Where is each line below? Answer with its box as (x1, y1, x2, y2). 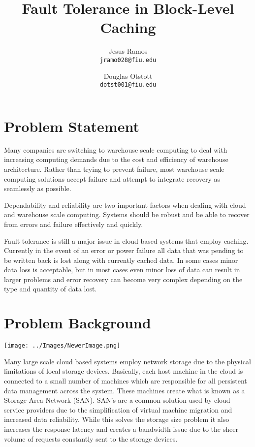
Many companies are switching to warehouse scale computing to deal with (4, 144, 227, 155)
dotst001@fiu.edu (99, 81, 157, 89)
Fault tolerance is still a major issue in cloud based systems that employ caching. (4, 235, 249, 246)
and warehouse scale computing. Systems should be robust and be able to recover (4, 209, 250, 220)
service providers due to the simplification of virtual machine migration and (4, 404, 232, 415)
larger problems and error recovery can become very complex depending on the (4, 274, 243, 284)
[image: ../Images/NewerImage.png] (4, 342, 121, 350)
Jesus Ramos (108, 46, 148, 56)
